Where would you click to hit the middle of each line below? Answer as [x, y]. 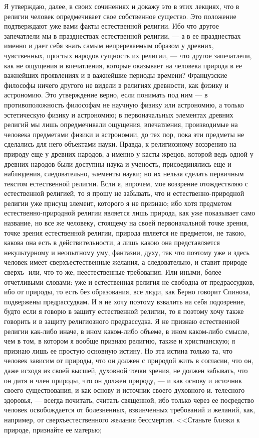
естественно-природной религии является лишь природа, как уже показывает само [130, 213]
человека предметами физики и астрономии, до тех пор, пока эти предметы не [124, 134]
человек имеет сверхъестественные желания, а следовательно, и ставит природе [126, 262]
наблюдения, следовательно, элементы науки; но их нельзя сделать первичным [124, 174]
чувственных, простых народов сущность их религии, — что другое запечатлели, [128, 55]
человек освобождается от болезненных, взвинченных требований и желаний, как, [130, 410]
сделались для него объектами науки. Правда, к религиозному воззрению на [120, 144]
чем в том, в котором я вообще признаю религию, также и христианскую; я [120, 341]
